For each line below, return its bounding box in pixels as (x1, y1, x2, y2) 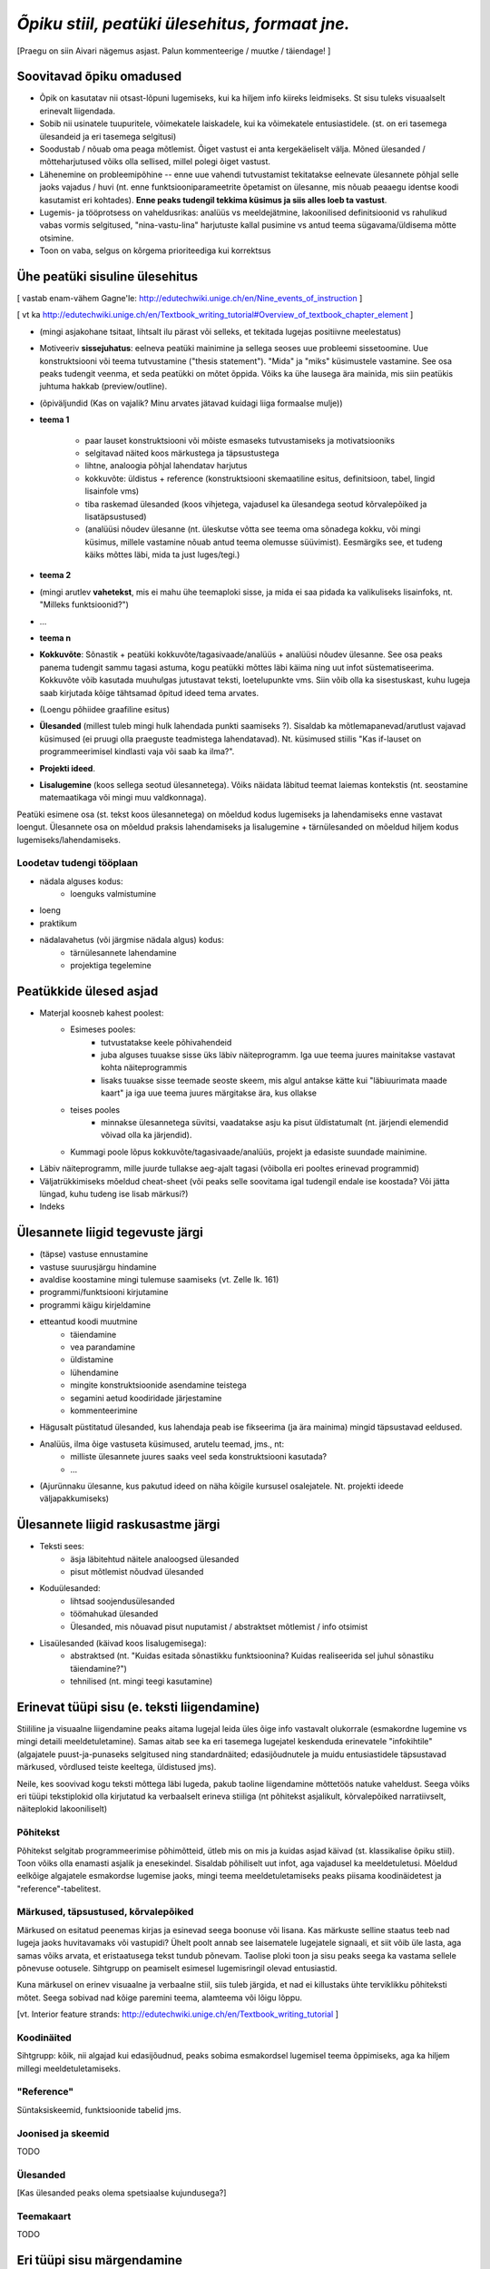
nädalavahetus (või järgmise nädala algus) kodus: (39, 935, 224, 946)
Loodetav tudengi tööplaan (16, 857, 139, 869)
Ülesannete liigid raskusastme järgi (16, 1517, 220, 1533)
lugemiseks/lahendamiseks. (16, 834, 122, 845)
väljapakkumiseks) (39, 1493, 109, 1504)
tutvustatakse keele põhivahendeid (101, 1036, 232, 1047)
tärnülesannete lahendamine (70, 947, 177, 958)
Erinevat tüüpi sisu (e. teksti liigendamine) (16, 1699, 260, 1714)
